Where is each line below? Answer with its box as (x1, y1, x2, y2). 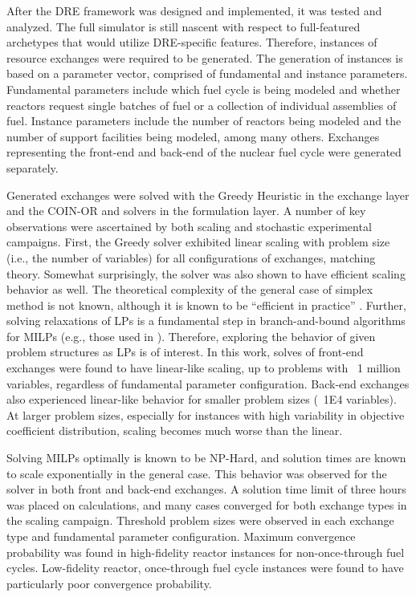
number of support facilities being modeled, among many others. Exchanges (6, 128, 380, 144)
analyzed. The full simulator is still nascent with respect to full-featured (6, 18, 361, 35)
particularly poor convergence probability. (6, 575, 212, 591)
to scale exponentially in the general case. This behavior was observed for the (6, 465, 387, 481)
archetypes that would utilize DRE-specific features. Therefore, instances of (6, 34, 377, 51)
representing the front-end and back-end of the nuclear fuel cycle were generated (6, 144, 402, 160)
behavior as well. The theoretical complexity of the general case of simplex (6, 281, 373, 298)
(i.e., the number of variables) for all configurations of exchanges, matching (6, 249, 376, 266)
